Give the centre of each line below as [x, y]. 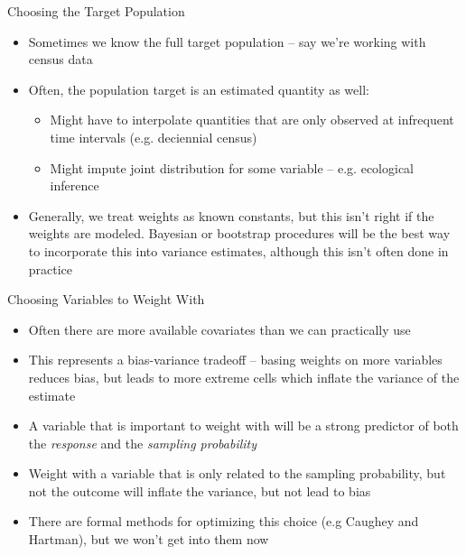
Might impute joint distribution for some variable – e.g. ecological [232, 167]
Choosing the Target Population [96, 11]
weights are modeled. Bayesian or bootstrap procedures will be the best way [239, 233]
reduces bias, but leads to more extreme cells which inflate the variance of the [244, 377]
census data [61, 59]
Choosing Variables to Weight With [106, 299]
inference [75, 185]
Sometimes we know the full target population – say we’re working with [227, 41]
